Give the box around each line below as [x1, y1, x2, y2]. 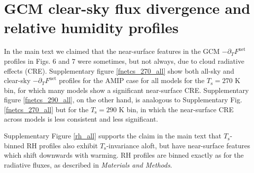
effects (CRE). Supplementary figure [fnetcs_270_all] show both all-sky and [4, 65, 234, 76]
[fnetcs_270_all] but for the [4, 104, 89, 114]
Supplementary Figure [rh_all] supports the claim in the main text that [4, 130, 221, 141]
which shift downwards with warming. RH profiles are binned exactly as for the [4, 150, 244, 160]
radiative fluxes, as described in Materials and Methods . [4, 159, 172, 170]
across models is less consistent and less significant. [4, 114, 158, 124]
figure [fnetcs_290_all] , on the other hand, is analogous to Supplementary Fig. [4, 94, 242, 105]
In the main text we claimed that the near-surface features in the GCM [4, 46, 220, 56]
